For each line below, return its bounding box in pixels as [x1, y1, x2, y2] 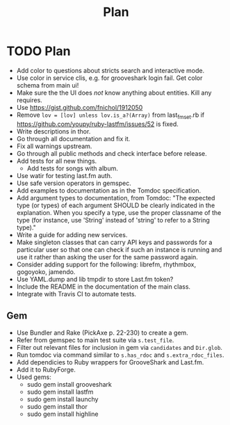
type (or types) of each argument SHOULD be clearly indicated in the [16, 201, 215, 209]
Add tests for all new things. [16, 157, 97, 165]
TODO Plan [6, 43, 71, 59]
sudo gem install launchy [26, 394, 99, 403]
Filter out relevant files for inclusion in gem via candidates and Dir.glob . [16, 343, 223, 351]
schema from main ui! [16, 81, 79, 89]
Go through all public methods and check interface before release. [16, 149, 207, 157]
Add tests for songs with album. [26, 164, 119, 173]
